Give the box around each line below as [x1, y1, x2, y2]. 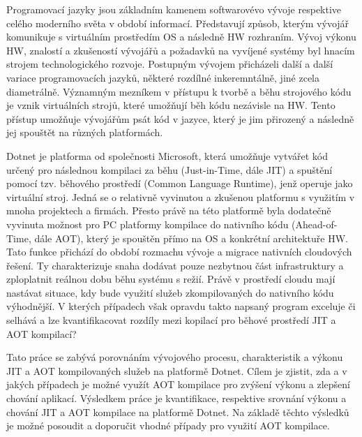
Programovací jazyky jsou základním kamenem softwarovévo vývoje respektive [6, 2, 342, 16]
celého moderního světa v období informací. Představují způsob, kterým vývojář [6, 15, 349, 30]
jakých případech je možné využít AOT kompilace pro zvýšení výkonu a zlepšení [6, 377, 350, 392]
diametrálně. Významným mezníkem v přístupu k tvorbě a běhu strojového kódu [6, 84, 352, 98]
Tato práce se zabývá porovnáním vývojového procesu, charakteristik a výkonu [6, 350, 343, 364]
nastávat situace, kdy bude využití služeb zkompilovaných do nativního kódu [6, 285, 334, 299]
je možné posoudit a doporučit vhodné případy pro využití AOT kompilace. [6, 418, 330, 433]
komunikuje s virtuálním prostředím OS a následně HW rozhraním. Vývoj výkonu [6, 29, 356, 44]
